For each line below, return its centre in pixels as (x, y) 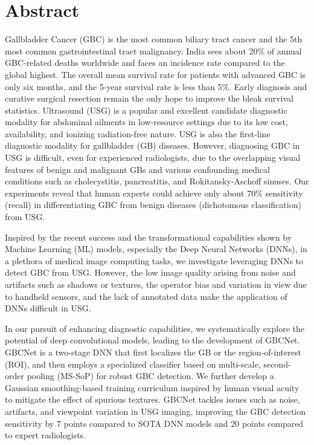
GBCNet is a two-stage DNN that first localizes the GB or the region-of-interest (153, 352)
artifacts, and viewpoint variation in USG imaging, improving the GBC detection (155, 411)
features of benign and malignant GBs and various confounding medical (137, 169)
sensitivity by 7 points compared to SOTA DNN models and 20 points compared (154, 423)
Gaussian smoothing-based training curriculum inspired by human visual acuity (152, 387)
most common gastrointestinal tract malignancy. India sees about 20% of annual (153, 50)
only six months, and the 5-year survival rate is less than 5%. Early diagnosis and (156, 86)
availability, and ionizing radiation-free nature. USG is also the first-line (138, 133)
